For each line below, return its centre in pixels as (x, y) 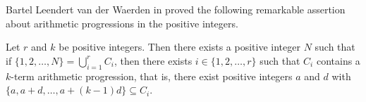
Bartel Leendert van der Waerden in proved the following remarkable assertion (176, 9)
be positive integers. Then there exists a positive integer (179, 47)
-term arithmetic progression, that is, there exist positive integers (152, 76)
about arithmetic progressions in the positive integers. (122, 23)
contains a (338, 60)
